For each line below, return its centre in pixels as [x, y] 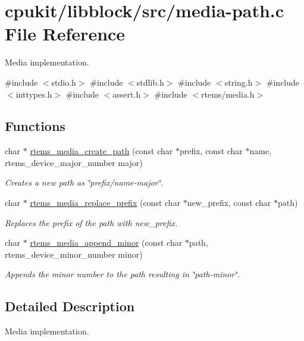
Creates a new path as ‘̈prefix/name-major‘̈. [84, 182]
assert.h [127, 94]
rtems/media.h [228, 94]
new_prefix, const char [229, 203]
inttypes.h [34, 94]
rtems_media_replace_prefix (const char [105, 203]
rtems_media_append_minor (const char [106, 243]
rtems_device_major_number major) [74, 162]
